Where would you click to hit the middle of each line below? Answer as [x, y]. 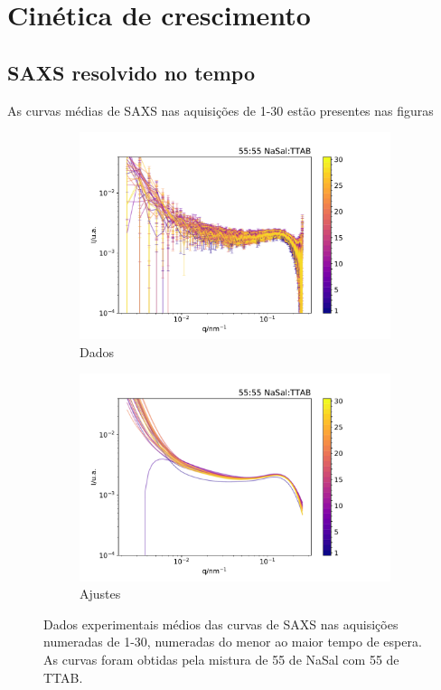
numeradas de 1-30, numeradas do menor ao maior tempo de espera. [233, 642]
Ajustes [100, 594]
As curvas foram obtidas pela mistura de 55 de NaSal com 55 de [221, 659]
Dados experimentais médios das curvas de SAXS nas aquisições [221, 624]
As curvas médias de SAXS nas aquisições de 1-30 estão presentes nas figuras [220, 110]
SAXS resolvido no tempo [131, 72]
